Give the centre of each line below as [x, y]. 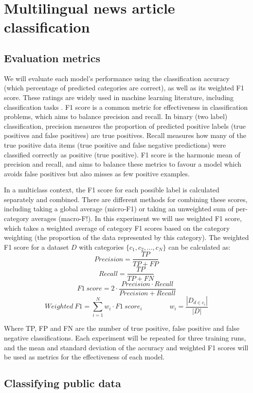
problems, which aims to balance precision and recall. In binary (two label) [116, 116]
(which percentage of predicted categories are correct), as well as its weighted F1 [124, 88]
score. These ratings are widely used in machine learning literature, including [119, 97]
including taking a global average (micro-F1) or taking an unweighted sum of [119, 209]
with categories [101, 247]
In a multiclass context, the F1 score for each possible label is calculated [112, 190]
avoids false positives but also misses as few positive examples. [97, 173]
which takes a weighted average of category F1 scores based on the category [117, 228]
